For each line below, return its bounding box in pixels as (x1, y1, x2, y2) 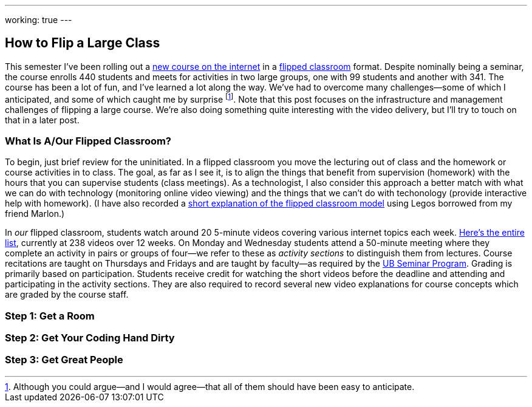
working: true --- (5, 15, 72, 25)
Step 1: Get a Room (5, 309, 95, 322)
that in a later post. (5, 114, 80, 125)
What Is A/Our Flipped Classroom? (5, 134, 172, 147)
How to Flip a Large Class (5, 35, 160, 51)
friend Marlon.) (5, 208, 65, 219)
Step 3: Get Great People (5, 354, 123, 366)
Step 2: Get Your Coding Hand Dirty (5, 332, 175, 344)
